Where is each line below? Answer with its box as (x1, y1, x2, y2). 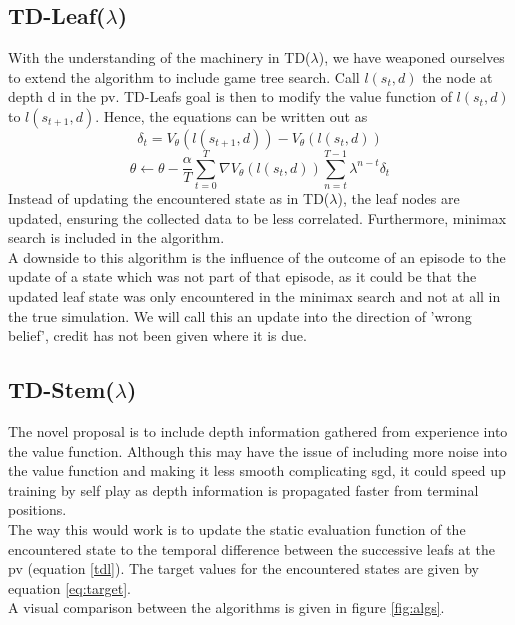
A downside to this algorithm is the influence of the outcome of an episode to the (8, 246, 506, 267)
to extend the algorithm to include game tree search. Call (8, 66, 360, 87)
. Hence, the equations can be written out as (95, 105, 368, 126)
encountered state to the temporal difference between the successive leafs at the (8, 538, 495, 559)
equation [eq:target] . (8, 577, 131, 598)
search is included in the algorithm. (8, 227, 225, 248)
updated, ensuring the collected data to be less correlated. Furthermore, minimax (8, 207, 507, 228)
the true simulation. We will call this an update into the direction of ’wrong (8, 305, 472, 326)
